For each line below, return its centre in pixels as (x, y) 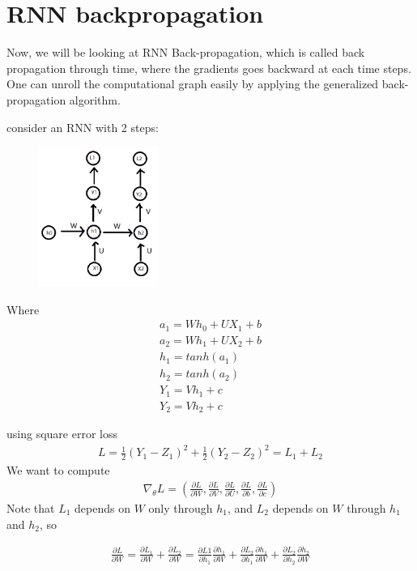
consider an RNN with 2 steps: (83, 127)
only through (181, 507)
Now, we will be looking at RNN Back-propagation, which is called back (186, 52)
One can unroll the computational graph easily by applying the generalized (193, 84)
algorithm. (95, 99)
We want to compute (58, 470)
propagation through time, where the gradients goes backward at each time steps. (209, 68)
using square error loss (62, 434)
